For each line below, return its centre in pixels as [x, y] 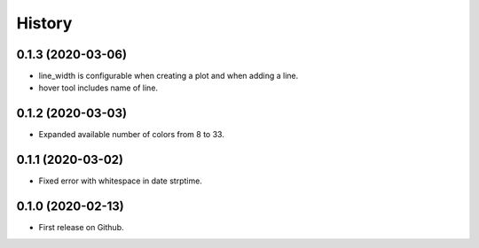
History [44, 23]
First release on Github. [81, 228]
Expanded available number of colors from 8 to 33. [132, 135]
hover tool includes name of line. [98, 88]
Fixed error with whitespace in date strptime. [121, 181]
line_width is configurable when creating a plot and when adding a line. [169, 76]
